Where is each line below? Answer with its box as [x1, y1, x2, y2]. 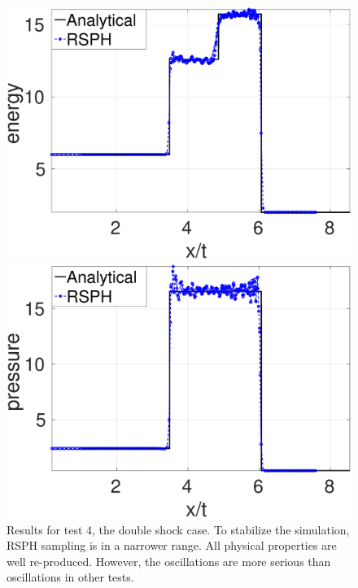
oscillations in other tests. [7, 568, 134, 586]
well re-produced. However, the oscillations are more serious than [7, 552, 331, 569]
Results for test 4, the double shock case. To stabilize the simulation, [7, 520, 350, 538]
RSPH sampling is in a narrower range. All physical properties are [7, 537, 337, 554]
